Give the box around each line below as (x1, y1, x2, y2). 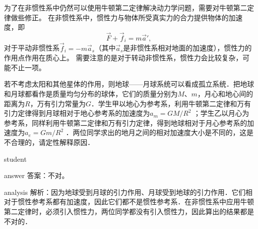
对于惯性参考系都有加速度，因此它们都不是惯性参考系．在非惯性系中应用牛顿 (4, 196, 254, 207)
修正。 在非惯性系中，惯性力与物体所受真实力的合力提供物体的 (24, 12, 229, 22)
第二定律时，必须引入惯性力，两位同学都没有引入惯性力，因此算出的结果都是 (4, 206, 254, 216)
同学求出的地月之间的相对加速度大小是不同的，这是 (86, 127, 254, 137)
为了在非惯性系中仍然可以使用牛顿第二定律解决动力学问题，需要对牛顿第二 (4, 2, 247, 12)
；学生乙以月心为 (193, 108, 250, 118)
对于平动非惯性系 (4, 43, 60, 53)
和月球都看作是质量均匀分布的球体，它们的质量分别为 (4, 89, 178, 99)
